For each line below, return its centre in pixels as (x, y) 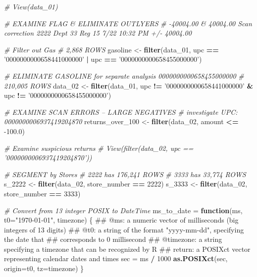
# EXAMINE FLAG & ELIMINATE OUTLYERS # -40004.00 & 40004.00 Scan (128, 23)
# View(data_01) (31, 6)
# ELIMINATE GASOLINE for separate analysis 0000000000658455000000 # (124, 75)
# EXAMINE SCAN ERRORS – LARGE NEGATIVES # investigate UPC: (121, 112)
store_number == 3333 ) (42, 193)
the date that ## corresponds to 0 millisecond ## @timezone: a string (113, 239)
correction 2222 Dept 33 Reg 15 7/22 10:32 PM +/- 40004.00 (98, 33)
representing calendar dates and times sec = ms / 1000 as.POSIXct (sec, (116, 258)
